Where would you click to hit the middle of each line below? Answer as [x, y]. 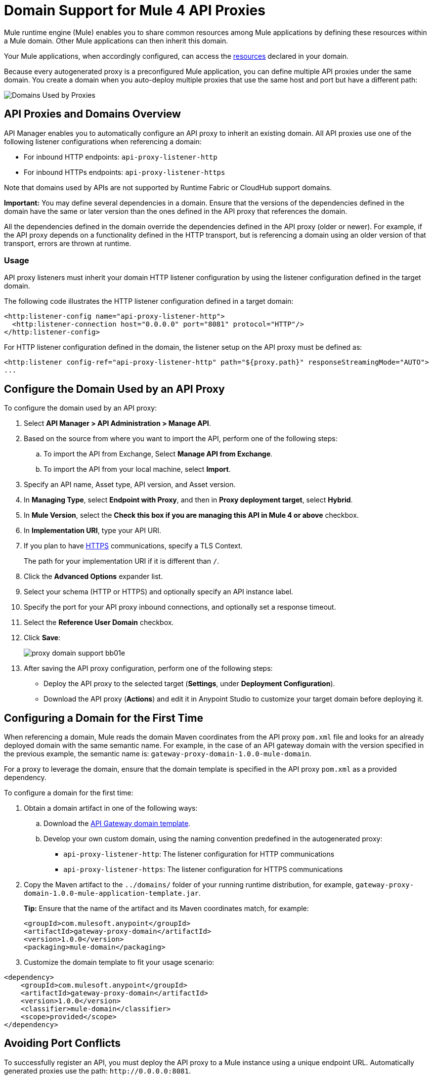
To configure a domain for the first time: [69, 793]
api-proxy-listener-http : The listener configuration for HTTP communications [199, 854]
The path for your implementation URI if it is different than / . [122, 561]
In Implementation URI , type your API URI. [93, 531]
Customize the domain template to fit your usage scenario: [119, 962]
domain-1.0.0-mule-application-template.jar [111, 893]
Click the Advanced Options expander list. [93, 577]
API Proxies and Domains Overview [92, 114]
